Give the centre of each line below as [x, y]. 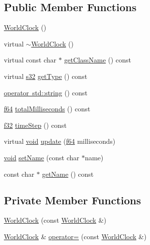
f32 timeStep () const [35, 125]
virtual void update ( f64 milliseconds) [60, 141]
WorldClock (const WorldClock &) [55, 220]
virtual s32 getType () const [46, 76]
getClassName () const [97, 60]
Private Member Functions [73, 200]
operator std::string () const [46, 92]
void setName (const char [42, 157]
